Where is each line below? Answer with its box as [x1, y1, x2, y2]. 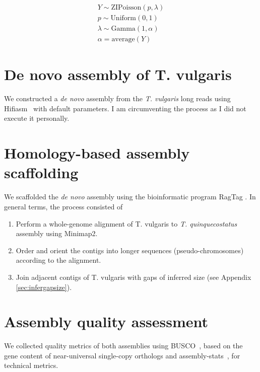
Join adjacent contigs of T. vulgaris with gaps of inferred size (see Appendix [16, 271, 251, 282]
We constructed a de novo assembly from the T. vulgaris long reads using [4, 93, 231, 104]
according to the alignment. [16, 255, 101, 265]
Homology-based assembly [4, 142, 190, 163]
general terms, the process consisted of [4, 201, 123, 211]
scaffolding [4, 162, 79, 183]
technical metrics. [4, 360, 58, 370]
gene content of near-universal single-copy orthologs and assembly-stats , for [4, 350, 240, 360]
